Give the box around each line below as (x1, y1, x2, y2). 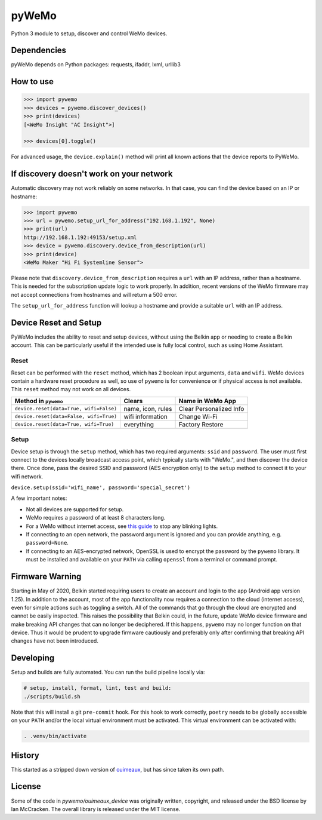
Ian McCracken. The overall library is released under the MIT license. (11, 805, 181, 812)
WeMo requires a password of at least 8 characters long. (26, 514, 166, 521)
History (11, 750, 40, 760)
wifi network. (11, 472, 44, 480)
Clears (123, 397, 143, 405)
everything (123, 420, 154, 428)
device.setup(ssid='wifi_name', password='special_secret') (11, 484, 191, 491)
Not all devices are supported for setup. (26, 505, 124, 513)
